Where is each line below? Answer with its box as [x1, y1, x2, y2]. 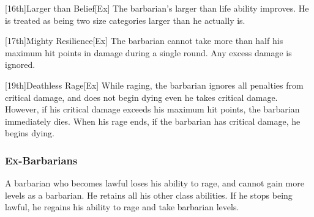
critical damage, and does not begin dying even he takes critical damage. [5, 90, 278, 103]
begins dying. [5, 127, 54, 139]
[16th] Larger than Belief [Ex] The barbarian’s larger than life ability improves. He [5, 2, 309, 14]
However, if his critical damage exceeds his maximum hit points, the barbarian [5, 103, 300, 116]
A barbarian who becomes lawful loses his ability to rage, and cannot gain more [5, 177, 304, 189]
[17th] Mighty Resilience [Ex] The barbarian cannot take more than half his [5, 34, 283, 47]
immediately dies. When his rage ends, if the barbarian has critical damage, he [5, 114, 301, 127]
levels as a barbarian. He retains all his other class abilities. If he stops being [5, 188, 293, 201]
